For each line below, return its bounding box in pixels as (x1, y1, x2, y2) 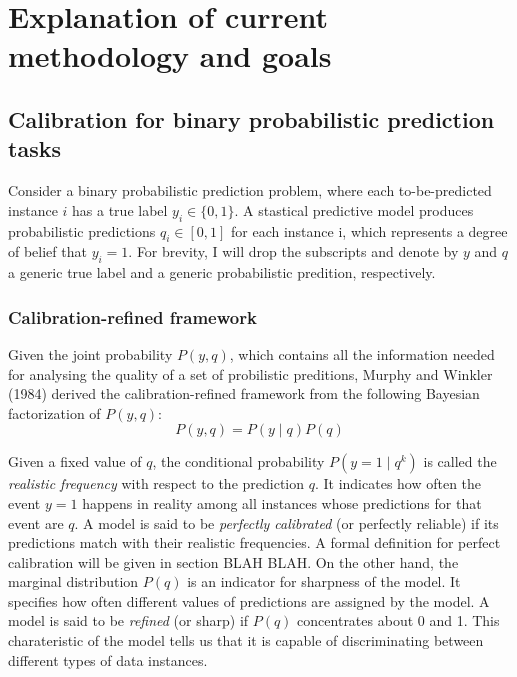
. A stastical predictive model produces (234, 199, 474, 220)
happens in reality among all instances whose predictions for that (82, 492, 482, 513)
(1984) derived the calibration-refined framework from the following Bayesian (8, 383, 480, 404)
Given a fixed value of (8, 451, 142, 472)
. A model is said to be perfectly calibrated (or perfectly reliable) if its (74, 512, 499, 533)
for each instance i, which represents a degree (231, 220, 508, 241)
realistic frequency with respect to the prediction (8, 473, 305, 494)
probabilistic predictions (8, 220, 156, 241)
